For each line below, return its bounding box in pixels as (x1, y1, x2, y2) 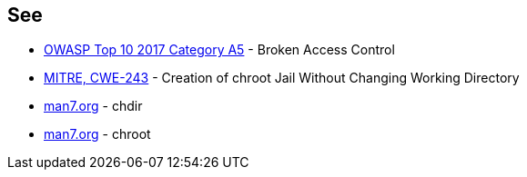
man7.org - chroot (44, 126, 151, 143)
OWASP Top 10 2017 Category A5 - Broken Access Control (44, 42, 395, 58)
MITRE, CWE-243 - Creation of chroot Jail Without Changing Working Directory (44, 70, 520, 86)
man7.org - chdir (44, 98, 143, 114)
